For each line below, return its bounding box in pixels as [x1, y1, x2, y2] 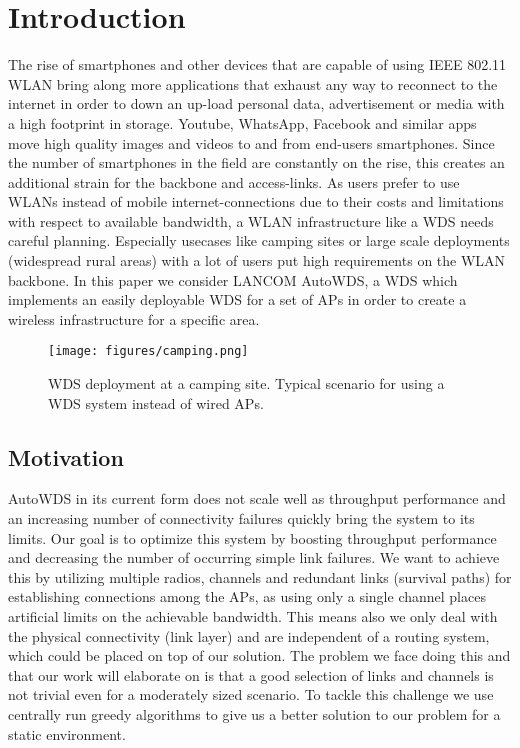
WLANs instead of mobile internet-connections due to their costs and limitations [8, 191, 504, 212]
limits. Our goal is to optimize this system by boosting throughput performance [8, 527, 497, 548]
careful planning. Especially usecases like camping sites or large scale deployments [8, 230, 510, 251]
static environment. [8, 723, 126, 744]
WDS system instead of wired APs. [48, 392, 264, 413]
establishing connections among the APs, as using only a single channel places [8, 586, 486, 607]
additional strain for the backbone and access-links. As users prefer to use [8, 171, 460, 192]
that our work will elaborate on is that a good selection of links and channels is [8, 664, 494, 685]
